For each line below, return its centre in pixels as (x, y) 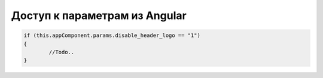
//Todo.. (62, 52)
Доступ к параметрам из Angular (99, 15)
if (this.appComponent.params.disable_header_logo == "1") (112, 35)
